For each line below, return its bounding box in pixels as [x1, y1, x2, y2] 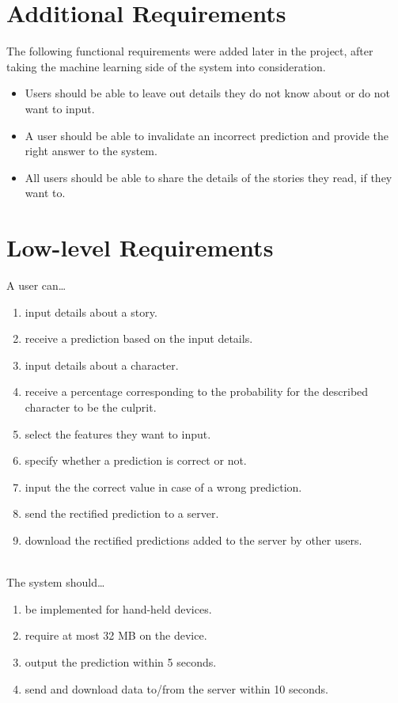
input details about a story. [25, 303, 157, 320]
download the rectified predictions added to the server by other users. [25, 531, 362, 548]
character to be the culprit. [25, 398, 157, 415]
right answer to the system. [25, 142, 157, 159]
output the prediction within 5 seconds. [25, 653, 217, 670]
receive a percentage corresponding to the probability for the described [25, 383, 369, 400]
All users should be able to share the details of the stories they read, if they [25, 169, 392, 185]
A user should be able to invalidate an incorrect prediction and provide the [25, 127, 389, 143]
